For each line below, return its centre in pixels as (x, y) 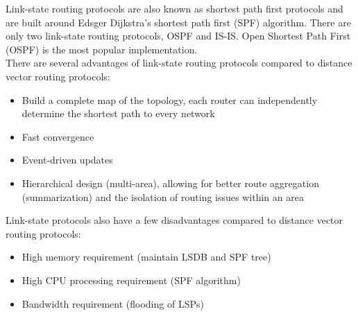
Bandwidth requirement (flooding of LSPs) (113, 303)
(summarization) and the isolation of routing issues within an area (163, 196)
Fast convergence (58, 136)
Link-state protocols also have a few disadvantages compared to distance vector (174, 220)
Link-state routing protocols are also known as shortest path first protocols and (174, 8)
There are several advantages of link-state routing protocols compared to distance (179, 63)
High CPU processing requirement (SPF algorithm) (131, 280)
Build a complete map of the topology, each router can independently (170, 99)
